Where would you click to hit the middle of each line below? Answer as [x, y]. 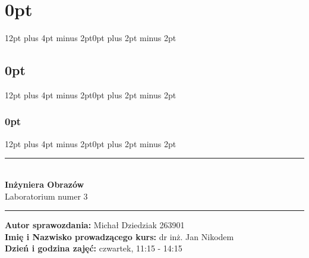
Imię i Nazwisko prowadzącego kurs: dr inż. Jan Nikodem [119, 236]
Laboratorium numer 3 [46, 196]
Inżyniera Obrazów [45, 184]
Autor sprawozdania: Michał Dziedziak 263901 [95, 225]
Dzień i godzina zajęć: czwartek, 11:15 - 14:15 [94, 248]
